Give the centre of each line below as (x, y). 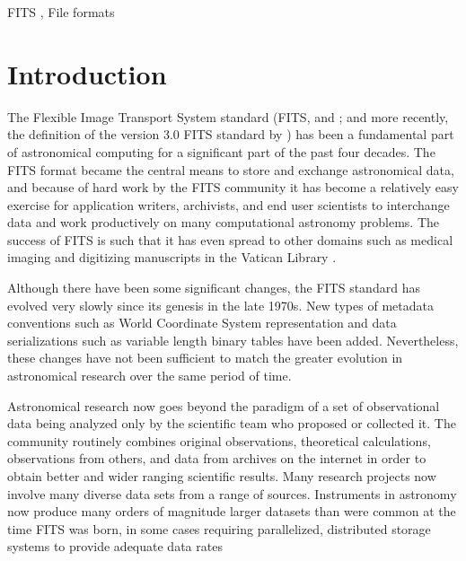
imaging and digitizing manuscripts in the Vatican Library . (172, 257)
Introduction (87, 73)
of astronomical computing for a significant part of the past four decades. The (221, 151)
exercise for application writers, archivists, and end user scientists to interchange (229, 204)
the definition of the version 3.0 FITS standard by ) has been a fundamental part (231, 134)
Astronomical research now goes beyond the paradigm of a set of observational (224, 405)
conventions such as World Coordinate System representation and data (202, 323)
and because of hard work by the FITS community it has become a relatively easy (233, 187)
